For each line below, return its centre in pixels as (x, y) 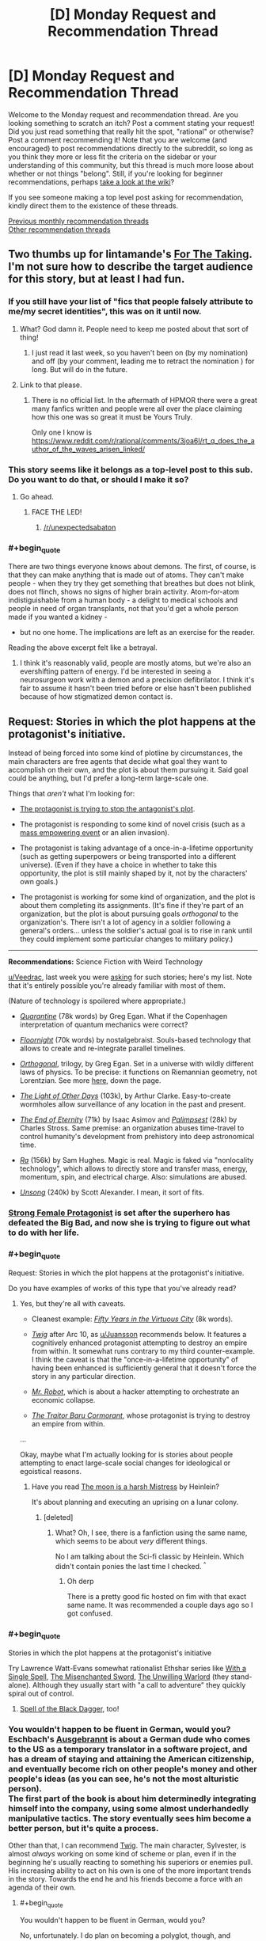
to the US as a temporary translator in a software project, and (128, 1749)
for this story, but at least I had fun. (97, 279)
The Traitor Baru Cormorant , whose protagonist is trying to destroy (141, 1415)
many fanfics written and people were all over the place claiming (137, 408)
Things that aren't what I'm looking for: (72, 794)
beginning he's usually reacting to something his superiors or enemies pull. (131, 1863)
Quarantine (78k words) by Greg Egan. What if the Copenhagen (123, 1016)
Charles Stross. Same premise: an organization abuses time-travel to (132, 1128)
